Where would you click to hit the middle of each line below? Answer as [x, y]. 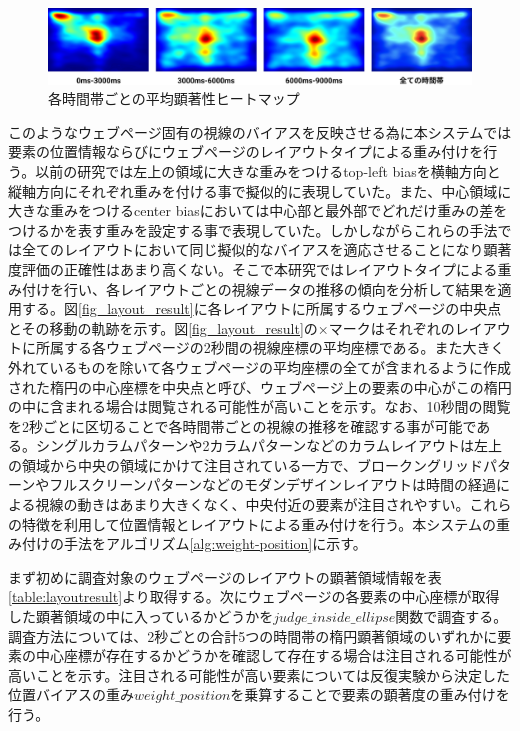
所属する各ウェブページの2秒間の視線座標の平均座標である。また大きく [270, 347]
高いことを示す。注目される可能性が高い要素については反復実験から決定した [259, 674]
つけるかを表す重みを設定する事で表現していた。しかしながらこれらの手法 [253, 229]
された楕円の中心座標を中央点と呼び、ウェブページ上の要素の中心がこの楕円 [260, 386]
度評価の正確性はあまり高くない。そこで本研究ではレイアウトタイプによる [253, 268]
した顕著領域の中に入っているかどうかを [141, 616]
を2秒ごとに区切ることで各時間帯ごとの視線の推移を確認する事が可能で [242, 425]
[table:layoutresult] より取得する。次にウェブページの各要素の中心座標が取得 [254, 596]
